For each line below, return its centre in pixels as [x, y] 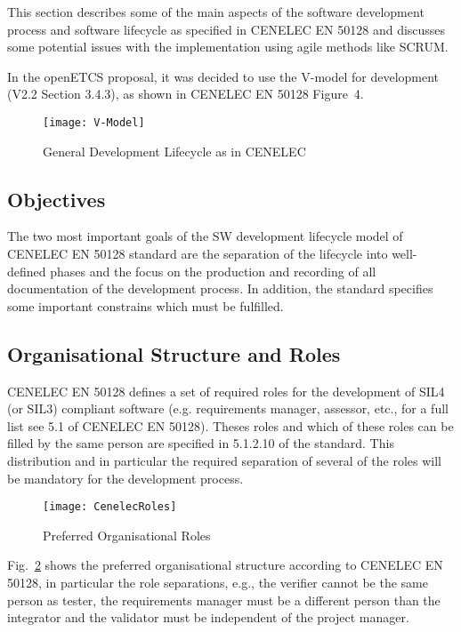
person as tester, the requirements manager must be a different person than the [224, 600]
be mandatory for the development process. [125, 478]
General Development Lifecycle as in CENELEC [174, 151]
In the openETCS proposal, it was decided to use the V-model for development [223, 76]
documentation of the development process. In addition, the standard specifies [220, 288]
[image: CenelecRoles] [110, 507]
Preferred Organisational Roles [127, 535]
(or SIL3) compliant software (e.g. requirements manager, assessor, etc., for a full [228, 408]
